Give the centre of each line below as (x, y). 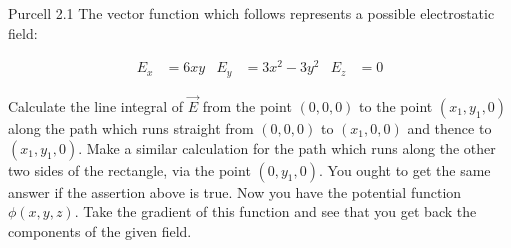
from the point (247, 105)
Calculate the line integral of (96, 105)
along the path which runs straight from (131, 127)
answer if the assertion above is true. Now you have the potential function (235, 191)
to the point (396, 105)
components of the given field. (100, 230)
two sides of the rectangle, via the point (129, 169)
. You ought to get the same (405, 169)
